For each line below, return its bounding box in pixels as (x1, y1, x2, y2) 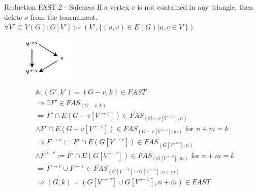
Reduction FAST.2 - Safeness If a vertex (4, 2, 130, 12)
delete (4, 11, 22, 22)
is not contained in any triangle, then (137, 2, 253, 12)
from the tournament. (30, 11, 98, 22)
